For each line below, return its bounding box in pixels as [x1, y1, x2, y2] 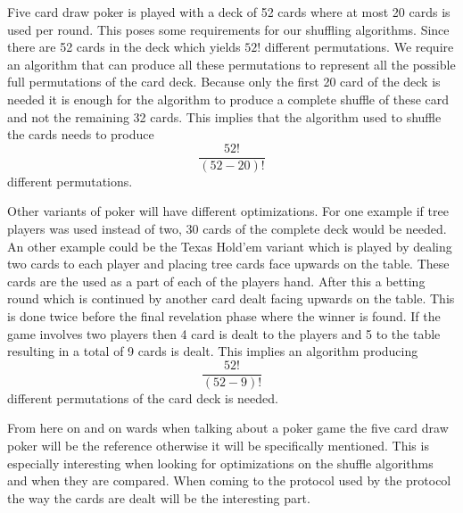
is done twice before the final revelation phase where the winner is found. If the [7, 306, 441, 325]
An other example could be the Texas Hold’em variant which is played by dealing [7, 236, 452, 255]
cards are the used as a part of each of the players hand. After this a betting [7, 271, 426, 290]
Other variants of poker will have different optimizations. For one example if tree [7, 202, 449, 220]
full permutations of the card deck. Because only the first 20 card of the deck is [7, 72, 441, 91]
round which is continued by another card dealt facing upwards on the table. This [7, 289, 455, 308]
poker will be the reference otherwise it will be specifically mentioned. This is [7, 436, 429, 454]
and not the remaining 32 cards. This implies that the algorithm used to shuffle [7, 107, 442, 126]
